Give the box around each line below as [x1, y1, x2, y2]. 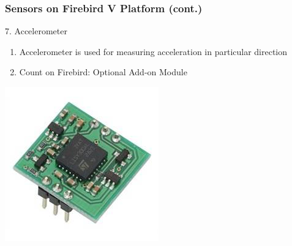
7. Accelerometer [5, 24, 67, 37]
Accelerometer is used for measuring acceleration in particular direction [19, 45, 288, 58]
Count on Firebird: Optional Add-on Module [19, 65, 187, 78]
